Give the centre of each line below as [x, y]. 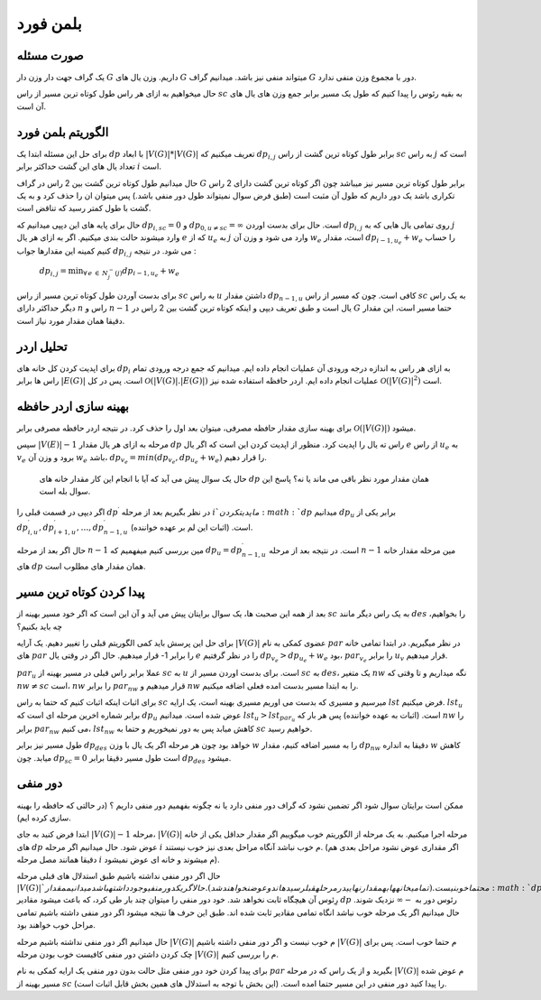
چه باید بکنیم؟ [40, 626]
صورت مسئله [50, 56]
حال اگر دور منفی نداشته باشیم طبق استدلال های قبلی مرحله [119, 876]
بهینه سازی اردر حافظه [73, 406]
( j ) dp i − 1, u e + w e [147, 272]
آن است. [32, 106]
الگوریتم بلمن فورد [63, 132]
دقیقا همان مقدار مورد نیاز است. [71, 320]
